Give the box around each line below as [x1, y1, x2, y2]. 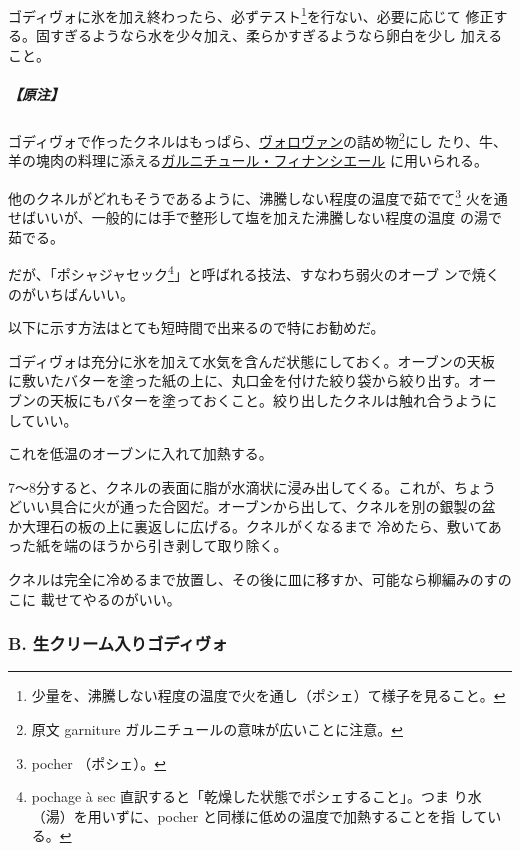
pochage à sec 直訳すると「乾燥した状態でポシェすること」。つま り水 [31, 786, 482, 807]
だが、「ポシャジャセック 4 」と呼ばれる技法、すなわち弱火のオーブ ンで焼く [8, 261, 500, 284]
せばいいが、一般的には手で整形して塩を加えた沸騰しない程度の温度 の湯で [8, 207, 502, 228]
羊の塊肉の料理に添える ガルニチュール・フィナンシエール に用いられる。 [8, 150, 488, 171]
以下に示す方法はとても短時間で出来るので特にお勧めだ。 [8, 317, 385, 338]
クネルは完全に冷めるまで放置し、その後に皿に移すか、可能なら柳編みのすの [8, 569, 512, 590]
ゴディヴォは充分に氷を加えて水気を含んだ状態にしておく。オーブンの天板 [8, 350, 495, 371]
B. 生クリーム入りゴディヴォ [8, 631, 228, 656]
